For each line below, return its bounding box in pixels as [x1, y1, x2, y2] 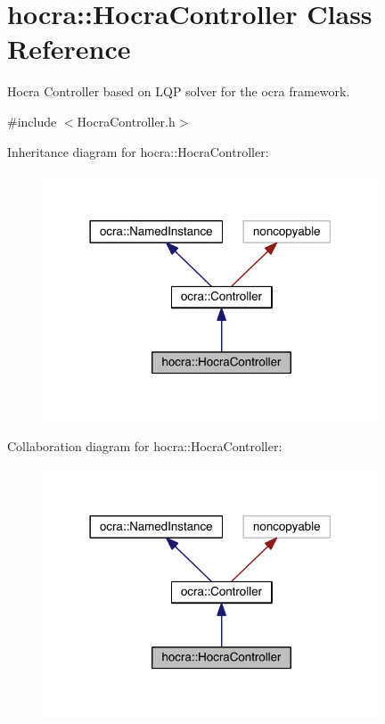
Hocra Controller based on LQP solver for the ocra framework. [7, 82, 350, 101]
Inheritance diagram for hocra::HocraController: [7, 142, 269, 160]
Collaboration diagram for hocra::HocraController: [7, 437, 283, 456]
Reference [7, 30, 131, 67]
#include [7, 111, 57, 130]
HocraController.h [77, 111, 176, 130]
